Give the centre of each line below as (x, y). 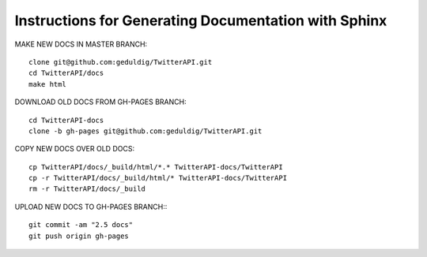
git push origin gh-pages (79, 236)
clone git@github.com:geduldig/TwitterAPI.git (121, 62)
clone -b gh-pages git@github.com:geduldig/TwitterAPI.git (145, 131)
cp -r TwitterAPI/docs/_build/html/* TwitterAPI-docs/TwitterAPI (158, 178)
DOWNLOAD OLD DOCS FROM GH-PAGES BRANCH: (100, 102)
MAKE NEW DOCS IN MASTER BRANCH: (81, 44)
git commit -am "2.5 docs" (81, 225)
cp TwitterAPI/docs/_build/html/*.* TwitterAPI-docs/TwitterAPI (156, 167)
